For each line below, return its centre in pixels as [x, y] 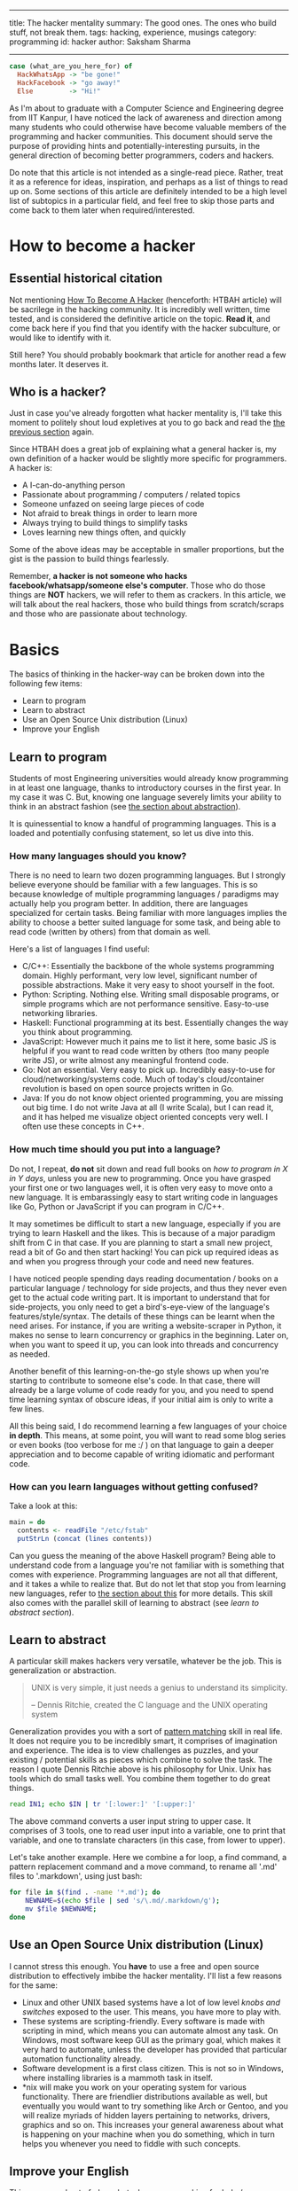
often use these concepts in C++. [83, 1126]
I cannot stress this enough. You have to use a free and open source [134, 1966]
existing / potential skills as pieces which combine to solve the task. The [141, 1760]
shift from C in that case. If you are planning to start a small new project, [141, 1242]
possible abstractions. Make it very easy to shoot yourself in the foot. [148, 985]
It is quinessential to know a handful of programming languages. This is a [143, 824]
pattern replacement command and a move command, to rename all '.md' [143, 1866]
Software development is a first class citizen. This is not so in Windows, [153, 2068]
